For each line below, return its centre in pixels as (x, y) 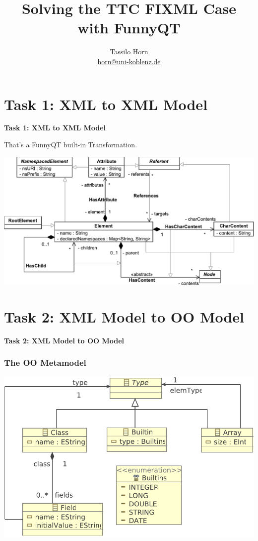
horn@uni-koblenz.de (129, 61)
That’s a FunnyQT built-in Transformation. (71, 145)
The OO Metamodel (45, 363)
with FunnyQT (129, 28)
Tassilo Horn (129, 52)
